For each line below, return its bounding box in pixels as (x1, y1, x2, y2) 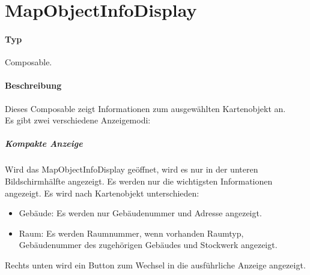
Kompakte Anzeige (5, 137, 83, 150)
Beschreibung (5, 79, 62, 92)
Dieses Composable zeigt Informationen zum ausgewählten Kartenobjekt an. (5, 102, 286, 114)
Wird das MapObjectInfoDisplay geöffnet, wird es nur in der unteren (5, 163, 258, 176)
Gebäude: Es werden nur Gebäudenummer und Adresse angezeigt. (19, 207, 262, 219)
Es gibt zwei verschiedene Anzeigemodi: (5, 114, 151, 126)
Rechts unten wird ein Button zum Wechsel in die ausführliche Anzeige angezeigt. (5, 258, 306, 271)
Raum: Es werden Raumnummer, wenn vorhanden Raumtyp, (19, 226, 244, 239)
